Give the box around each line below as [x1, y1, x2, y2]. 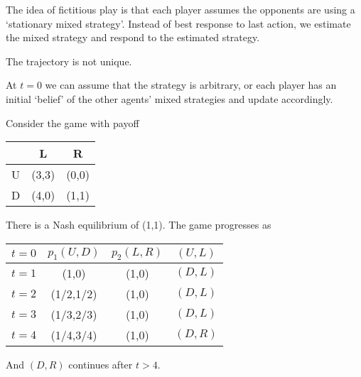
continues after [68, 356, 133, 371]
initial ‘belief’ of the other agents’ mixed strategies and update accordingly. [6, 91, 333, 106]
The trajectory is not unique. [6, 53, 132, 68]
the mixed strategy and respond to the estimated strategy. [6, 30, 260, 45]
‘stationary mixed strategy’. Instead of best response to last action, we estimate [6, 16, 351, 31]
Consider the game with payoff [6, 115, 139, 130]
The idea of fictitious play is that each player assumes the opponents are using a [6, 2, 355, 16]
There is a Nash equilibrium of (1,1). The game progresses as [6, 217, 271, 232]
